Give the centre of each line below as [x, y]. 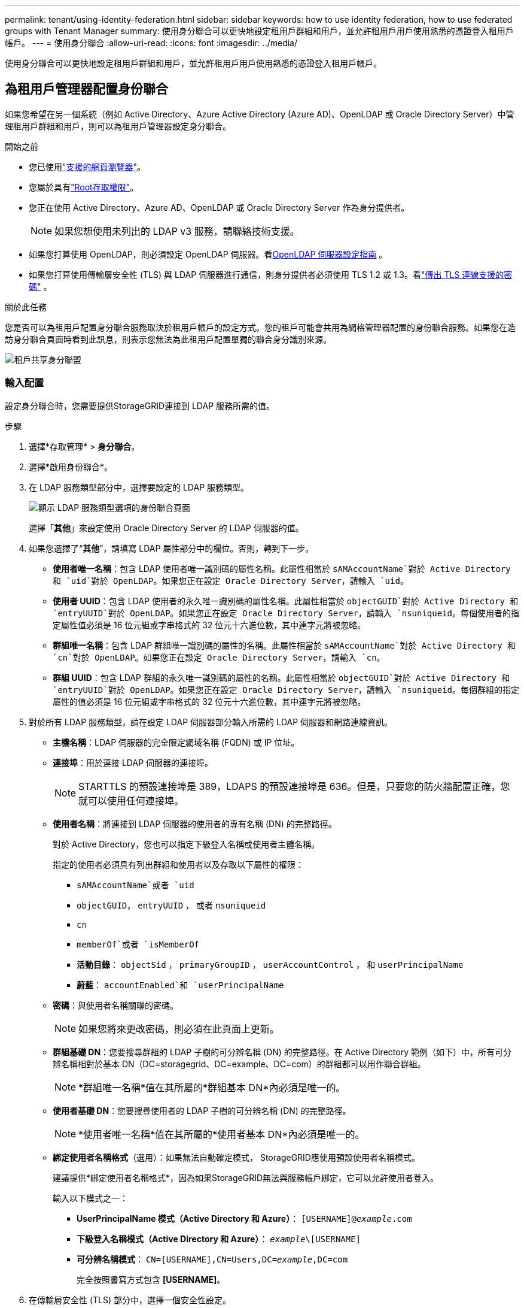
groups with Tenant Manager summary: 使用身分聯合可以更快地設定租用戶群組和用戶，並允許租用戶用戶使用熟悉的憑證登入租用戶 [259, 31]
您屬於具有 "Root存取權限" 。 [84, 187]
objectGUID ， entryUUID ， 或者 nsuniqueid [171, 905]
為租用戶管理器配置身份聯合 [86, 89]
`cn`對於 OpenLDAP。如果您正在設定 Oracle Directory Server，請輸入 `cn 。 [219, 657]
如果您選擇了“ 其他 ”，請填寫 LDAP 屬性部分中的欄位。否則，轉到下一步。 [171, 548]
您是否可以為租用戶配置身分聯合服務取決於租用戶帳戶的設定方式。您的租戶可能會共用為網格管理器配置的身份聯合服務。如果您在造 [260, 327]
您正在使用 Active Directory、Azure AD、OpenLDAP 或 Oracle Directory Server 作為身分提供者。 [219, 207]
